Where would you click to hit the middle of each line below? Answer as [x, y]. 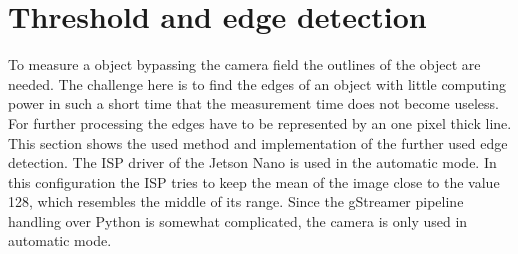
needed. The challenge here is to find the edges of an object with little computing [257, 83]
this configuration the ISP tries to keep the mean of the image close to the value [254, 181]
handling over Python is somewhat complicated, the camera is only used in [238, 220]
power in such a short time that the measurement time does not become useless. [253, 103]
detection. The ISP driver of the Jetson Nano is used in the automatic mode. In [252, 162]
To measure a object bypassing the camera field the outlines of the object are [244, 64]
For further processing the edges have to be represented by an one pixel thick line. [260, 122]
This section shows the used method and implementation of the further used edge [258, 142]
